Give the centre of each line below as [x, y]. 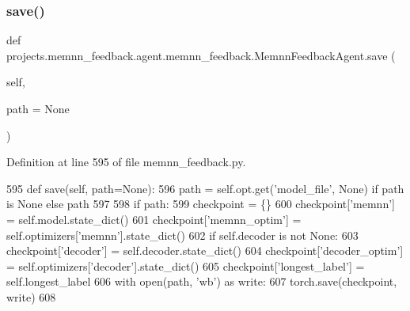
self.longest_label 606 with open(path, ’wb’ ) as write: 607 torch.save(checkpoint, [202, 281]
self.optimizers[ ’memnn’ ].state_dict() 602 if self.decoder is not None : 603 [182, 235]
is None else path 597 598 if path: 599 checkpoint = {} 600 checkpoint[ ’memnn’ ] [201, 204]
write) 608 [31, 296]
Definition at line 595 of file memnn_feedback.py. [126, 162]
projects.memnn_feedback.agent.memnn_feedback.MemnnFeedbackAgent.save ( [201, 55]
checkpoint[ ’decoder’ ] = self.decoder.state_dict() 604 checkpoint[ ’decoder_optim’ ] [205, 250]
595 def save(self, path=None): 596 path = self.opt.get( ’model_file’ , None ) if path [205, 188]
